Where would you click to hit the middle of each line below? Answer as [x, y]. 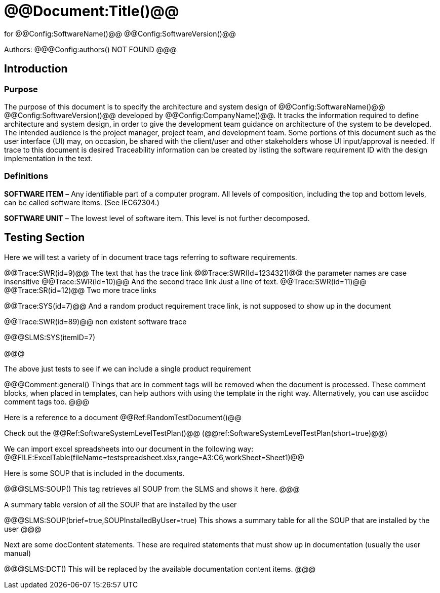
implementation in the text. [48, 158]
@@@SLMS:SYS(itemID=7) [50, 337]
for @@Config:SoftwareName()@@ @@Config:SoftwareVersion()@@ [120, 33]
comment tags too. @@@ [47, 401]
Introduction [36, 69]
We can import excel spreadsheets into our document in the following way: [129, 449]
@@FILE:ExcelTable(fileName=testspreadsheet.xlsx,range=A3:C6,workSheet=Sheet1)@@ [154, 457]
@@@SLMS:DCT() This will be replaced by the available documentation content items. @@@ [160, 569]
